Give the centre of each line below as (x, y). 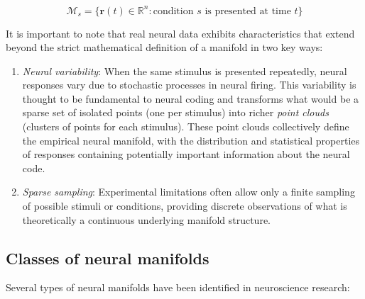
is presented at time (248, 11)
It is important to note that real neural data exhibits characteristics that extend (180, 33)
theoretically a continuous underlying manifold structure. (146, 219)
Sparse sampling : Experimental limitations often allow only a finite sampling (189, 192)
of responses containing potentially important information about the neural (186, 154)
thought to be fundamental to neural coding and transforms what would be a (191, 98)
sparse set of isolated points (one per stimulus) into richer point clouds (175, 112)
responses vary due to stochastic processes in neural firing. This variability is (189, 85)
